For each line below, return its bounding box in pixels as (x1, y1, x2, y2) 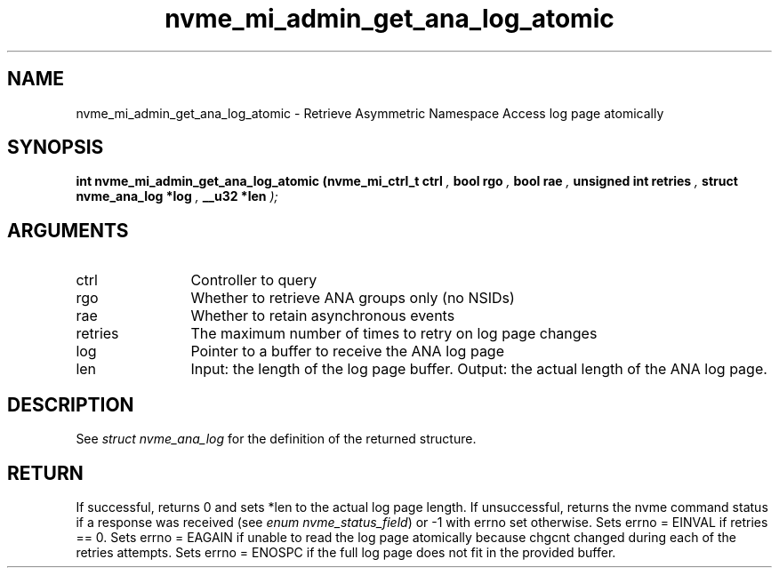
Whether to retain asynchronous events (190, 307, 455, 325)
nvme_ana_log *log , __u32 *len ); (76, 188, 278, 204)
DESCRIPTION (7, 393, 134, 416)
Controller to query (190, 271, 317, 290)
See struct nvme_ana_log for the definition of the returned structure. (76, 431, 477, 447)
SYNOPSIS (7, 136, 104, 159)
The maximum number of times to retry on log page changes (190, 324, 598, 343)
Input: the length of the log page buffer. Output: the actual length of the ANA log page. (190, 360, 767, 379)
